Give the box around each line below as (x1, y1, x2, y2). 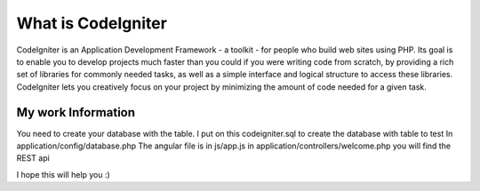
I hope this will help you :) (16, 169, 110, 179)
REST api (16, 153, 51, 163)
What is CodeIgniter (16, 13, 168, 33)
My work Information (16, 105, 136, 120)
